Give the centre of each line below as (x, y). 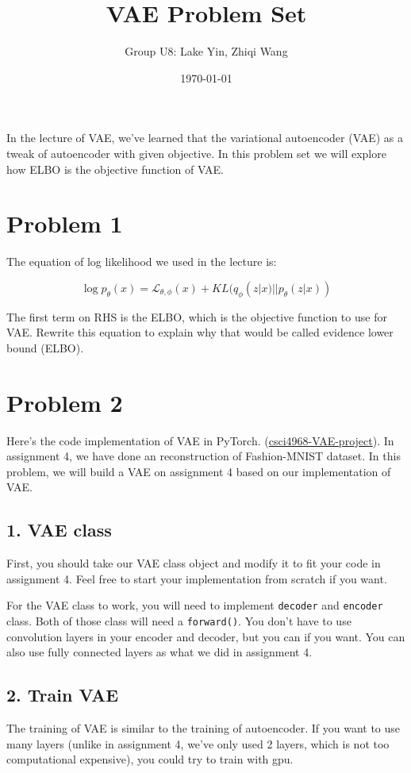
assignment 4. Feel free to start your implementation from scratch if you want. (197, 578)
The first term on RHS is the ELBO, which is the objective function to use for (197, 316)
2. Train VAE (63, 695)
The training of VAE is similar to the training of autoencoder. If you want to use (204, 727)
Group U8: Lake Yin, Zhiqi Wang (206, 51)
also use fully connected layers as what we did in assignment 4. (159, 652)
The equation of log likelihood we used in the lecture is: (142, 262)
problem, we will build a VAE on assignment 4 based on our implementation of (199, 471)
